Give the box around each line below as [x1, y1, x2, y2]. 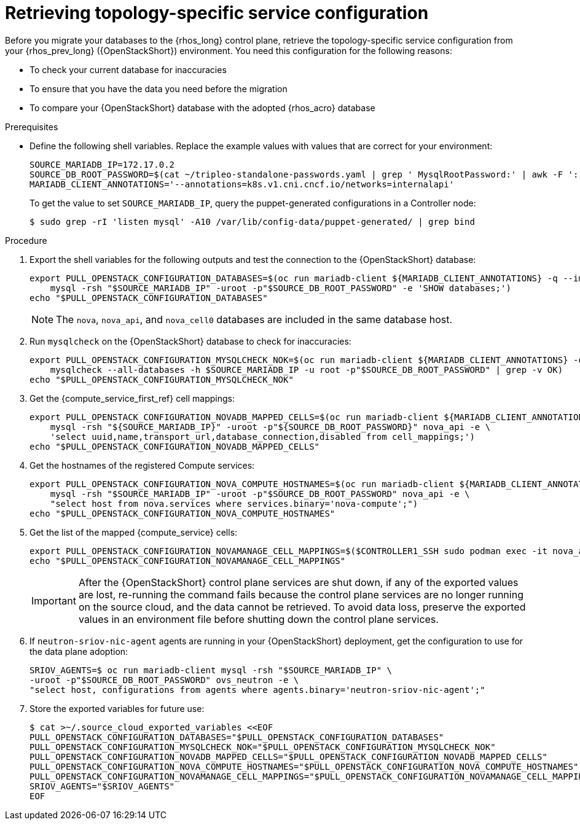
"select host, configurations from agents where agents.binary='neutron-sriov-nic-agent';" [29, 684, 485, 695]
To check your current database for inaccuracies [29, 64, 227, 75]
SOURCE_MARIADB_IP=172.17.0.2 [29, 159, 175, 170]
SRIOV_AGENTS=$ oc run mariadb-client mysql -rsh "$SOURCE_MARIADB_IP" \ [29, 665, 393, 675]
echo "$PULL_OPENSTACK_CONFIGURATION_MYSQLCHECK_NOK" [29, 374, 294, 385]
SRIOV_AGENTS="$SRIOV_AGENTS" [29, 781, 175, 791]
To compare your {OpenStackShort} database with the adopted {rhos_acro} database [29, 102, 375, 113]
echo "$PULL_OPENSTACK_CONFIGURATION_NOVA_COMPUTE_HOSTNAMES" [29, 508, 335, 518]
